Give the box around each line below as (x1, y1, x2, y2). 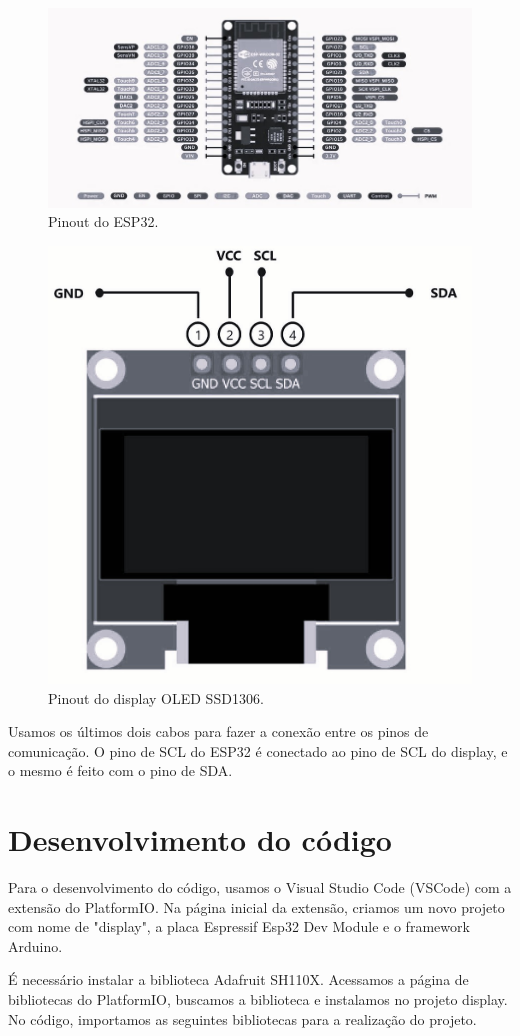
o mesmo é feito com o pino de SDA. (8, 760, 233, 781)
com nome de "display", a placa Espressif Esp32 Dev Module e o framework (8, 916, 470, 937)
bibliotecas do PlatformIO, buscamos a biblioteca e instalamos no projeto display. (8, 989, 508, 1010)
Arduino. (8, 935, 63, 956)
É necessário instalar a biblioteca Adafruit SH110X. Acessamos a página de (8, 969, 469, 990)
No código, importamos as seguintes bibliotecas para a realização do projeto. (8, 1008, 477, 1029)
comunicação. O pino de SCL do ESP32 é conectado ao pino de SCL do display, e (8, 740, 508, 761)
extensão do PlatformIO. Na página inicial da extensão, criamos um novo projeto (8, 896, 505, 917)
